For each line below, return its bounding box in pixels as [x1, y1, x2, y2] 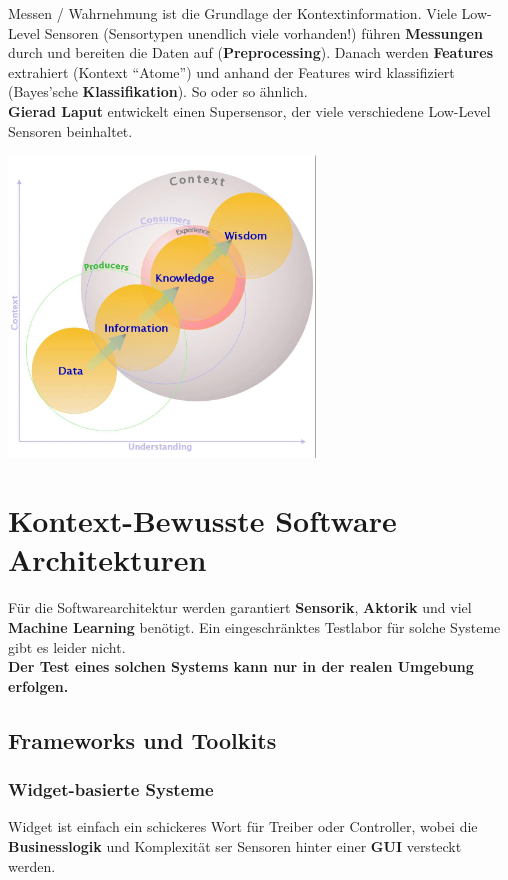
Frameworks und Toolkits [8, 724, 277, 755]
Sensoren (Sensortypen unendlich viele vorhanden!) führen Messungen [44, 22, 483, 43]
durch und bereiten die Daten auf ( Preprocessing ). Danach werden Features [8, 42, 493, 63]
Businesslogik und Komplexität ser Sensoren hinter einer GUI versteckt [8, 835, 462, 856]
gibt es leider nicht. [8, 636, 126, 657]
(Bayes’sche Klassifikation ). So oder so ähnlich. [8, 81, 308, 102]
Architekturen [8, 539, 207, 580]
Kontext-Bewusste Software [8, 500, 397, 541]
